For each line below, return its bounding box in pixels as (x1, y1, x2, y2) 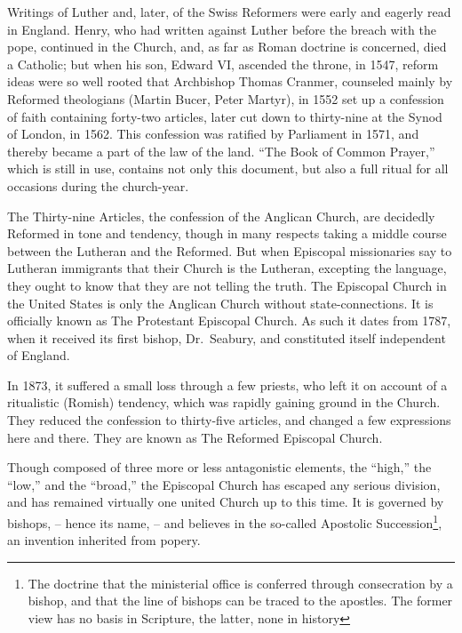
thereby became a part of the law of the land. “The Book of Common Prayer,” (7, 141, 435, 160)
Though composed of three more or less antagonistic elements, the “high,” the (7, 458, 432, 477)
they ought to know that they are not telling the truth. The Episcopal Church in (7, 276, 447, 294)
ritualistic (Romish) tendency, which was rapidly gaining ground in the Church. (7, 393, 441, 412)
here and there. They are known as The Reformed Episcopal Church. (7, 428, 383, 446)
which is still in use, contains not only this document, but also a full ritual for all (7, 159, 449, 178)
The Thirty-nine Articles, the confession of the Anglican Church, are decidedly (7, 206, 435, 225)
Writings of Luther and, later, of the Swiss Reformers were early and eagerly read (7, 3, 451, 20)
